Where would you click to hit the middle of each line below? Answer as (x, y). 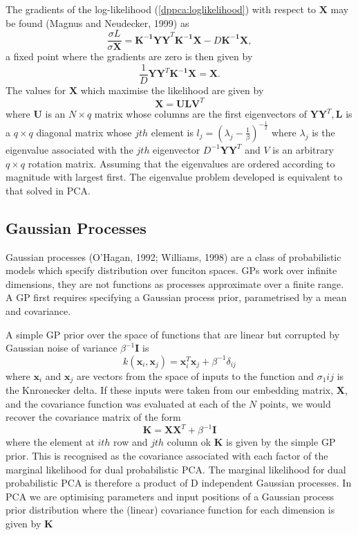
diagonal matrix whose (84, 132)
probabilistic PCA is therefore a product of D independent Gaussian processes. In (179, 483)
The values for (36, 90)
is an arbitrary (303, 149)
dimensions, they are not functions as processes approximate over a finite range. (175, 283)
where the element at (50, 442)
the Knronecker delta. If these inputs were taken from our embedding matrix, (170, 390)
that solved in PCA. (48, 190)
